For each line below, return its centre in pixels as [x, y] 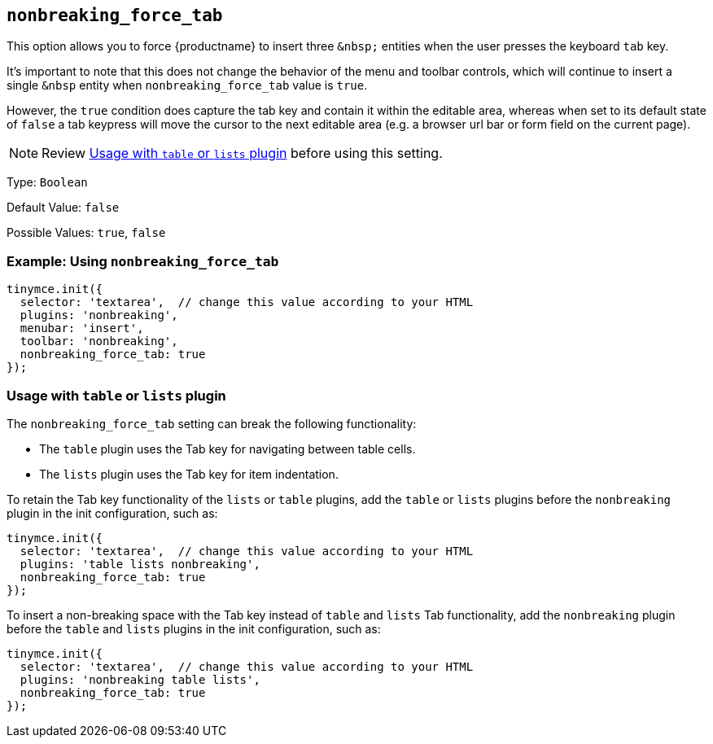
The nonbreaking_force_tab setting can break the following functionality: [212, 423]
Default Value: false [63, 208]
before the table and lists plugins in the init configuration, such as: [194, 628]
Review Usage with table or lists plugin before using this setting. [242, 153]
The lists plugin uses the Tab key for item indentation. [189, 474]
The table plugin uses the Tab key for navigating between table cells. [227, 449]
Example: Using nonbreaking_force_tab [143, 261]
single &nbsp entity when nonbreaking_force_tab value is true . [187, 85]
